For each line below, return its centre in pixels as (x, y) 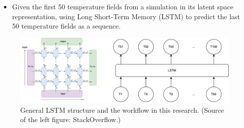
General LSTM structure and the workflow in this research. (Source (122, 110)
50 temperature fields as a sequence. (66, 26)
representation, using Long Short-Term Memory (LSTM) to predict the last (126, 16)
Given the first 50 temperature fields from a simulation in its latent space (123, 6)
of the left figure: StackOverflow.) (71, 119)
